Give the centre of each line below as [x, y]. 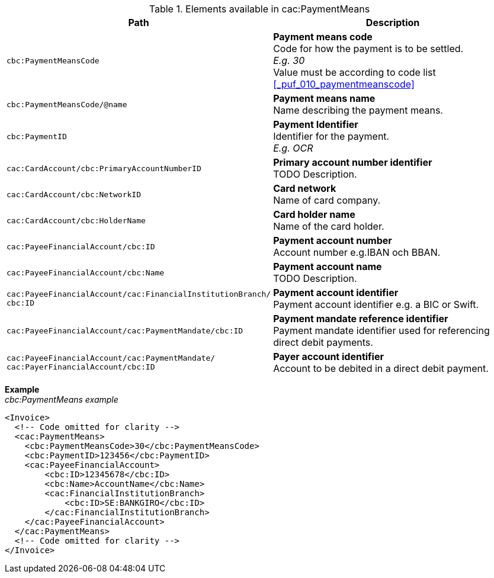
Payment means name [324, 98]
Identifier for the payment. [331, 136]
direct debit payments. [323, 342]
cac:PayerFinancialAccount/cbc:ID [81, 367]
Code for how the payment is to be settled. [368, 49]
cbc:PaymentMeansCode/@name [67, 104]
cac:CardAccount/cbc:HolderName [76, 220]
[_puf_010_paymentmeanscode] [344, 84]
